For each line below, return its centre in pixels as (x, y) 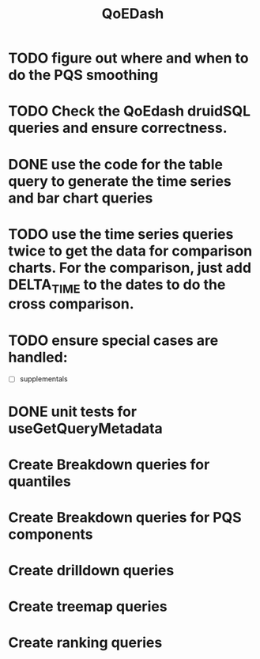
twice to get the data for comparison (130, 251)
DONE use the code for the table (116, 164)
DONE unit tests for (72, 411)
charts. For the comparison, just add (130, 268)
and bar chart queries (81, 198)
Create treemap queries (88, 607)
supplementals (44, 379)
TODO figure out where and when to (128, 58)
